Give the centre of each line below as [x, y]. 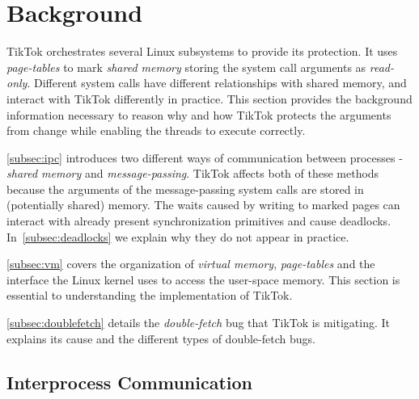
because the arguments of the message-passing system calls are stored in [185, 189]
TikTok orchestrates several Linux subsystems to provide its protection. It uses [202, 51]
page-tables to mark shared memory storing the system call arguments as [186, 67]
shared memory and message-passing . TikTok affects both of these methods [193, 173]
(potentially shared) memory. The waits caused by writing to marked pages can [203, 205]
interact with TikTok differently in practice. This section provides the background [209, 98]
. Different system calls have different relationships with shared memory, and [217, 83]
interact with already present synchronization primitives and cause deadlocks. [199, 221]
